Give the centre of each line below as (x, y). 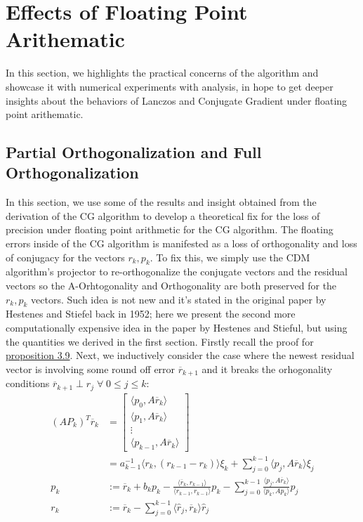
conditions (28, 383)
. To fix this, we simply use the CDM (230, 257)
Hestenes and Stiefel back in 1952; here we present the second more (151, 314)
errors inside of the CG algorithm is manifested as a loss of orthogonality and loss (181, 243)
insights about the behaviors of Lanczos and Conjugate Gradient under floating (177, 100)
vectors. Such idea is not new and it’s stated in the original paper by (179, 299)
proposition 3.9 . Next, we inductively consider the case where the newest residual (180, 355)
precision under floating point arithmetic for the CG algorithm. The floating (170, 229)
